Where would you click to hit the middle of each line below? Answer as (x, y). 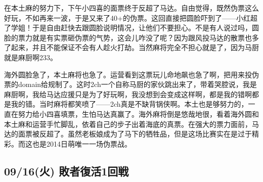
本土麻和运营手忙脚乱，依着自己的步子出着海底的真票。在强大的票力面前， (128, 124)
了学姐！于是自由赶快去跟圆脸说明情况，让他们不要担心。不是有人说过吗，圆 (131, 28)
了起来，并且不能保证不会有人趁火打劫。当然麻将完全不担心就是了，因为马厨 (131, 47)
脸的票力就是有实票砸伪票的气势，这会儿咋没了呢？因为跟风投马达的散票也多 (131, 37)
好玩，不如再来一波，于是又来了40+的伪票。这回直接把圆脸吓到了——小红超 (131, 17)
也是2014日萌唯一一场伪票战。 (82, 143)
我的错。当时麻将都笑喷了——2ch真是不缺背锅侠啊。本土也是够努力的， (129, 104)
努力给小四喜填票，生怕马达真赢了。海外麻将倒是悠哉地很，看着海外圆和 (138, 113)
